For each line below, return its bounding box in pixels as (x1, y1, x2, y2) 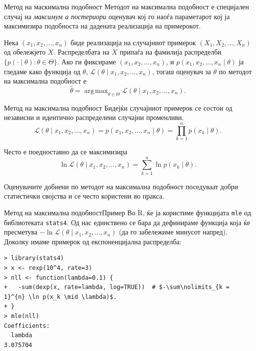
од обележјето (4, 47, 46, 57)
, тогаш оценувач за (152, 66, 211, 76)
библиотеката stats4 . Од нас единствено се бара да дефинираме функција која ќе (4, 217, 250, 227)
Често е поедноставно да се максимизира (4, 146, 128, 157)
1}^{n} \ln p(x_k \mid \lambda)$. (4, 293, 117, 300)
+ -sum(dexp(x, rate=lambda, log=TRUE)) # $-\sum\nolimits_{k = (4, 284, 230, 291)
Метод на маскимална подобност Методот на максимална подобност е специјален (4, 1, 249, 11)
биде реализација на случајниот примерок (70, 37, 196, 47)
